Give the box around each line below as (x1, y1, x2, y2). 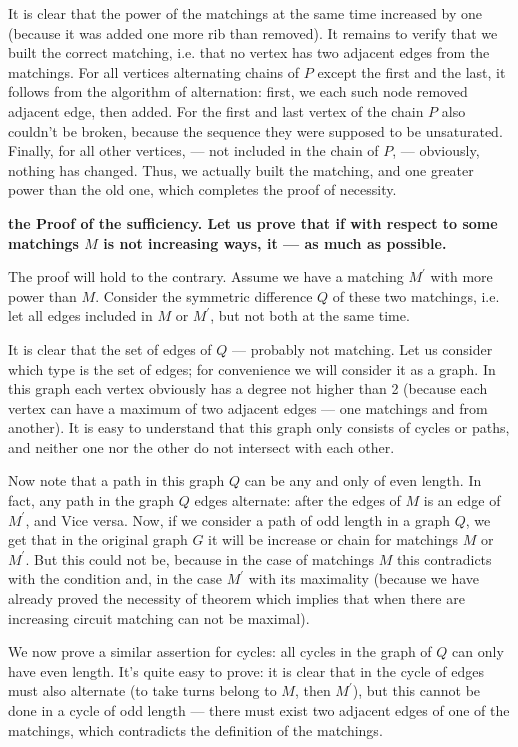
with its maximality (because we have (248, 568, 480, 589)
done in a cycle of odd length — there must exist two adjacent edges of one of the (8, 700, 510, 720)
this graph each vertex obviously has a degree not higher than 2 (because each (8, 378, 488, 399)
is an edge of (423, 490, 501, 511)
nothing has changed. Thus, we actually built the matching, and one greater (8, 159, 474, 180)
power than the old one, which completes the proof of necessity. (8, 179, 397, 200)
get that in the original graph (8, 529, 188, 550)
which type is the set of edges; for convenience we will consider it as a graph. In (8, 358, 496, 379)
